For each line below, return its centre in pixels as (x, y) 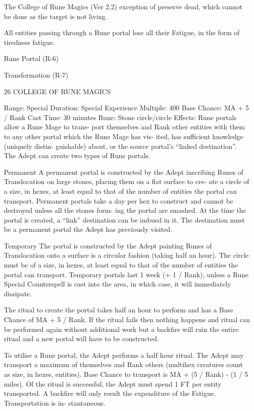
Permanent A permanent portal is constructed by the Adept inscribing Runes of (124, 172)
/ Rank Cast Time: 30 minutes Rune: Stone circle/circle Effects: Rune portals (120, 117)
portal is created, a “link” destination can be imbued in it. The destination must (125, 219)
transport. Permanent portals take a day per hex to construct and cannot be (119, 200)
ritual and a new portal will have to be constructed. (82, 339)
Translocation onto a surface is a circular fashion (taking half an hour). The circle (127, 255)
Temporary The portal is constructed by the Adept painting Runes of (108, 245)
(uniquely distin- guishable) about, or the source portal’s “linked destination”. (120, 146)
